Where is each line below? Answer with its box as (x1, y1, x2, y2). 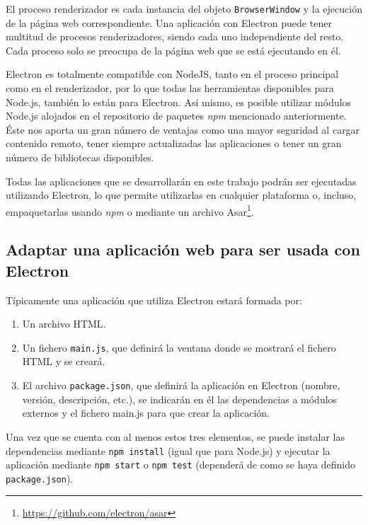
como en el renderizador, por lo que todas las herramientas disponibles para (6, 81, 334, 96)
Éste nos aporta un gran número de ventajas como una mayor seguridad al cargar (6, 122, 360, 137)
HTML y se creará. (22, 354, 105, 369)
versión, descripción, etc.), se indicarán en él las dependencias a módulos (22, 391, 338, 406)
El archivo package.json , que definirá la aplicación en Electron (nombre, (22, 378, 340, 393)
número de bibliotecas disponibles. (6, 150, 154, 164)
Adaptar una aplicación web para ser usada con (6, 238, 360, 260)
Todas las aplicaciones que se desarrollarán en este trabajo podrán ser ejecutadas (6, 173, 357, 188)
